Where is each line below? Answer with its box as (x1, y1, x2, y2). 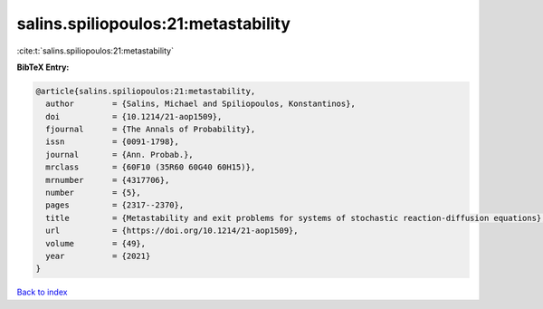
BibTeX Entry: (16, 62, 70, 72)
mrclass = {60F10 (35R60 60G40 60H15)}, (45, 162, 256, 172)
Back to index (16, 286, 68, 298)
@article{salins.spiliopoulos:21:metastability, (35, 86, 256, 96)
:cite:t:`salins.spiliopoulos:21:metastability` (16, 45, 174, 56)
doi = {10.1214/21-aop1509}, (45, 111, 223, 121)
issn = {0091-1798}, (45, 137, 180, 147)
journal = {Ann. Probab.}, (45, 150, 194, 159)
